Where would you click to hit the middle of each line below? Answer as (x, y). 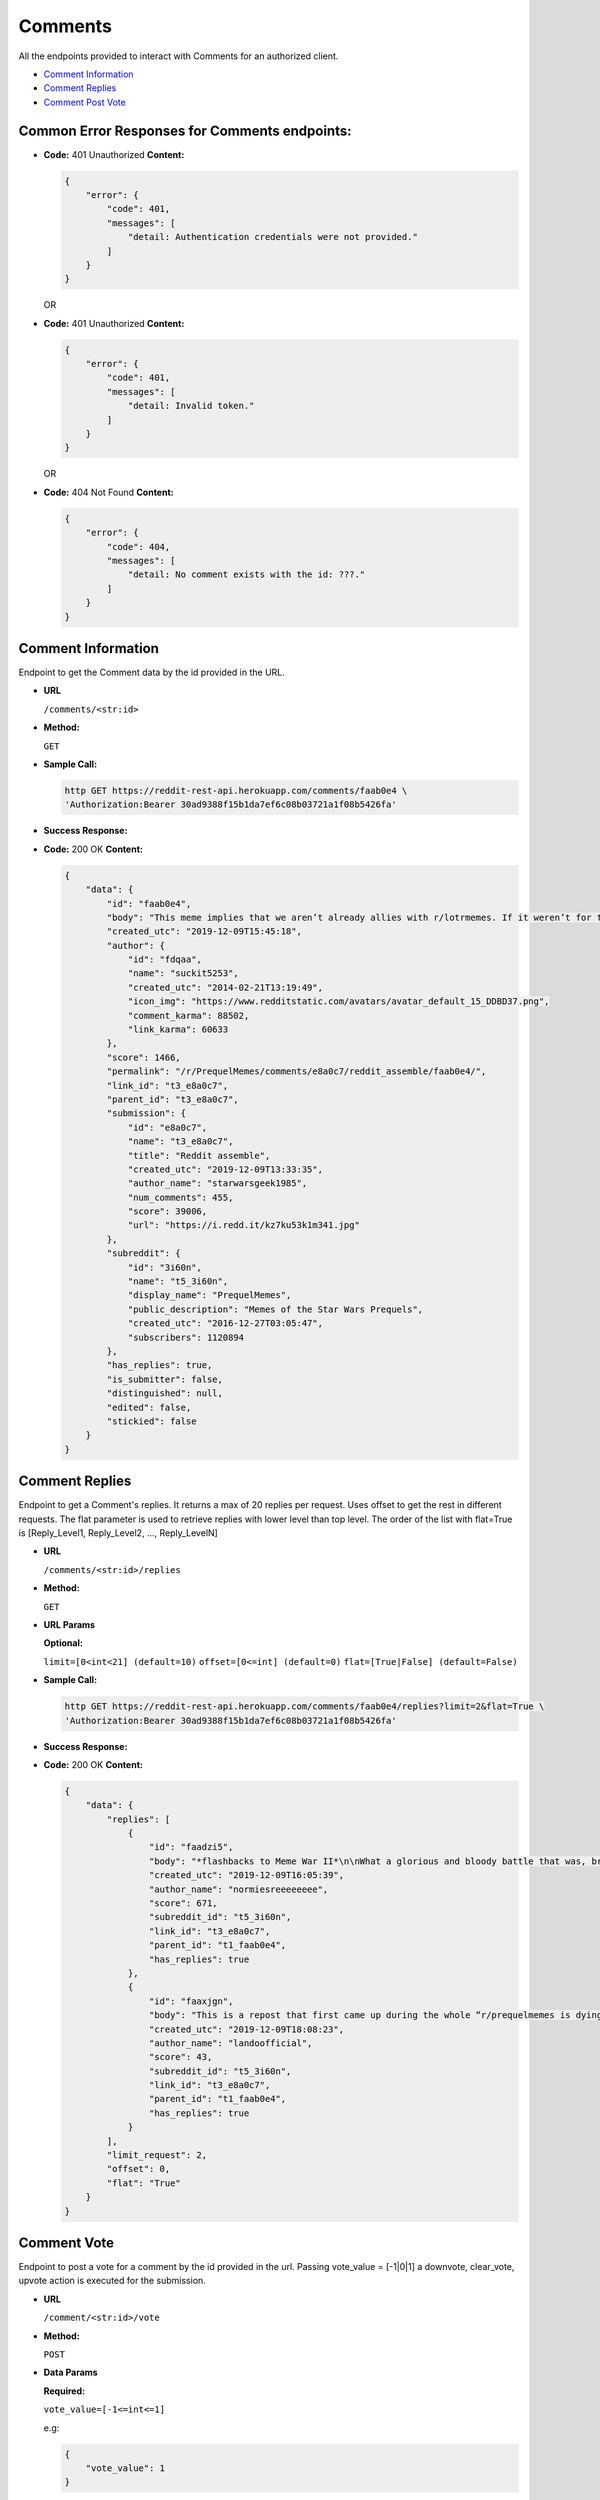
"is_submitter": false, (165, 1379)
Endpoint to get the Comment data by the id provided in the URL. (151, 672)
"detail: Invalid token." (191, 406)
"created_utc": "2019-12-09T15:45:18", (204, 931)
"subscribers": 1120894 (186, 1337)
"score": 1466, (144, 1057)
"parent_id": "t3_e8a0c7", (172, 1099)
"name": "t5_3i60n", (178, 1281)
